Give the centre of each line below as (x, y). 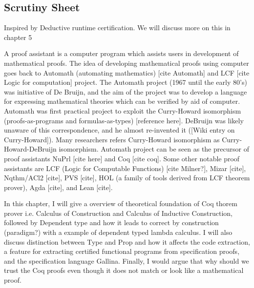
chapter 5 (18, 37)
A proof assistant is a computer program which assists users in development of (121, 53)
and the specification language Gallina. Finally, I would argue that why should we (127, 260)
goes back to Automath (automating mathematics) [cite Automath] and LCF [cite (127, 72)
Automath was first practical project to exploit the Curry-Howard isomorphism (123, 110)
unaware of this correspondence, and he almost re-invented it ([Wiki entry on (119, 130)
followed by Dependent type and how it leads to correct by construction (111, 222)
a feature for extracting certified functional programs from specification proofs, (122, 251)
